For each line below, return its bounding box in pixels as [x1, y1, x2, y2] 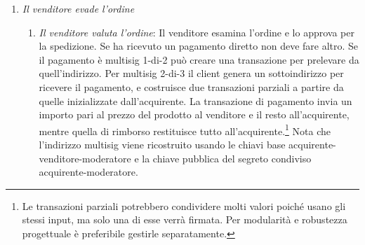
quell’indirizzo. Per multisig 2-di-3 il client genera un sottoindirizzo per [39, 66, 344, 80]
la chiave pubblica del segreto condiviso [142, 150, 312, 165]
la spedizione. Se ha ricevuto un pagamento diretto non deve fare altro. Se [39, 38, 359, 53]
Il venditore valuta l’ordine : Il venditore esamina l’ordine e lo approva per [39, 24, 354, 39]
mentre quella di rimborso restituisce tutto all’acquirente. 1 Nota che [39, 121, 331, 138]
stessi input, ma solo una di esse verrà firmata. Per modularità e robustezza [22, 212, 347, 227]
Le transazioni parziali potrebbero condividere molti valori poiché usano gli [22, 198, 346, 213]
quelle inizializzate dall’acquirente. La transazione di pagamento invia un [39, 93, 352, 108]
